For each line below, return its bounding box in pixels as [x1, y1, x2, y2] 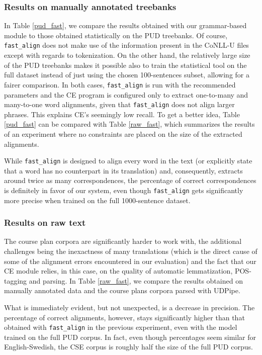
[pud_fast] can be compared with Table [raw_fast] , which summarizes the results [4, 119, 255, 129]
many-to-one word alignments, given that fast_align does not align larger [4, 99, 235, 110]
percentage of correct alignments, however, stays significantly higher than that [4, 312, 245, 322]
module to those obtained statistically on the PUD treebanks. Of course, [4, 30, 228, 40]
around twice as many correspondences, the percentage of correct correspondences [4, 175, 256, 186]
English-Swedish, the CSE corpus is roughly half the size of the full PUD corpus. [4, 341, 253, 352]
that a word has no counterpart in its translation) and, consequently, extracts [4, 165, 243, 175]
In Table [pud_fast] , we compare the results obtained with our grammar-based [4, 20, 247, 31]
